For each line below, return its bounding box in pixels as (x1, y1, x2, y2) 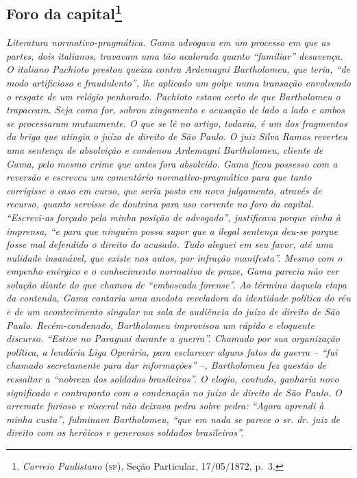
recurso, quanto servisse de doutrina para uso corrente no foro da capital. (6, 196, 314, 211)
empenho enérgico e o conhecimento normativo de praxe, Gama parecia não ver (6, 264, 339, 278)
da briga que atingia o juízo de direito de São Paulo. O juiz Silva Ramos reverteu (6, 129, 347, 144)
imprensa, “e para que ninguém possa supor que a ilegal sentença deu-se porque (6, 223, 338, 238)
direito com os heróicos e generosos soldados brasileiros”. (6, 425, 244, 440)
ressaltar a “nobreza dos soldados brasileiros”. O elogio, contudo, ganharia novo (6, 372, 339, 386)
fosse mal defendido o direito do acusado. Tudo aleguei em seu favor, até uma (6, 237, 334, 251)
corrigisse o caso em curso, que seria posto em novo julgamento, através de (6, 183, 322, 197)
